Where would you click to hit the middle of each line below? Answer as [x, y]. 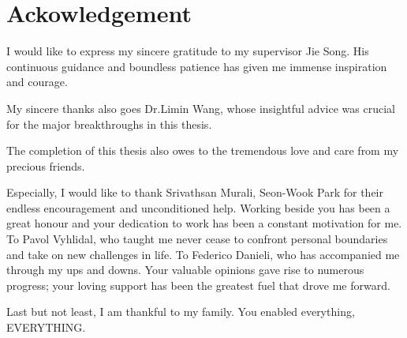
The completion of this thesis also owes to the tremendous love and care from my [203, 150]
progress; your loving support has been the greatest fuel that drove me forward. [198, 285]
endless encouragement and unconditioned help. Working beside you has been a [198, 207]
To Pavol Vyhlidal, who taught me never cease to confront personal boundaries [197, 239]
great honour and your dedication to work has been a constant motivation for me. [204, 223]
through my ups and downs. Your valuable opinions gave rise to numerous [185, 270]
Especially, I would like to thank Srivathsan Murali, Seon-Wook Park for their [195, 192]
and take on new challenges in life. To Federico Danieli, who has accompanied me [203, 254]
